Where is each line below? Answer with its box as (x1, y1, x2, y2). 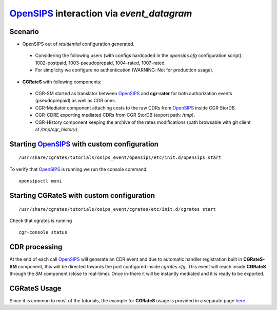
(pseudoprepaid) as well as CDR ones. (35, 98, 116, 104)
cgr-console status (18, 229, 68, 235)
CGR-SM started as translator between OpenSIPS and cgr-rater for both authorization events (35, 90, 232, 97)
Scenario (9, 27, 39, 36)
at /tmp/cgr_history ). (35, 126, 79, 132)
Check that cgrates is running (9, 217, 72, 224)
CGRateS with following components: (22, 79, 102, 85)
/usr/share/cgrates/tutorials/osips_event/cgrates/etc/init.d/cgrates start (18, 206, 216, 212)
